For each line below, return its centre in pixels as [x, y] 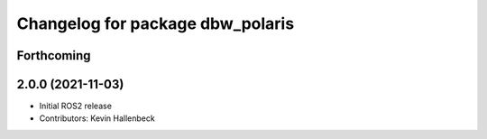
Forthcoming [54, 56]
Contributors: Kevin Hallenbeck [97, 118]
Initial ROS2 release [76, 106]
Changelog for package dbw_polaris [156, 23]
